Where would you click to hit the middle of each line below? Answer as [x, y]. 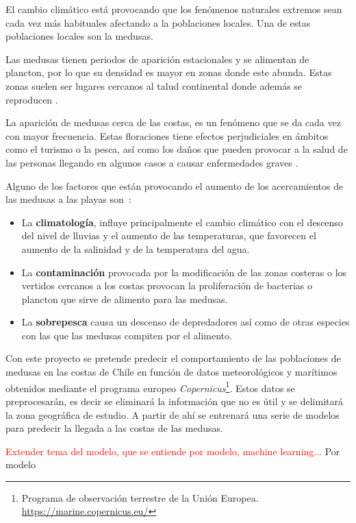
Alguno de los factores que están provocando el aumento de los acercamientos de [175, 185]
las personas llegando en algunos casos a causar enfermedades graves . [152, 162]
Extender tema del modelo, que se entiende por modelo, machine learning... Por [173, 451]
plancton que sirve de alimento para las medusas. [125, 299]
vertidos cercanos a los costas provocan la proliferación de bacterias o [167, 285]
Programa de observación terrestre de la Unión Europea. [140, 497]
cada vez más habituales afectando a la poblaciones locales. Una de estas [158, 22]
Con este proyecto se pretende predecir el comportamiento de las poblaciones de [173, 358]
